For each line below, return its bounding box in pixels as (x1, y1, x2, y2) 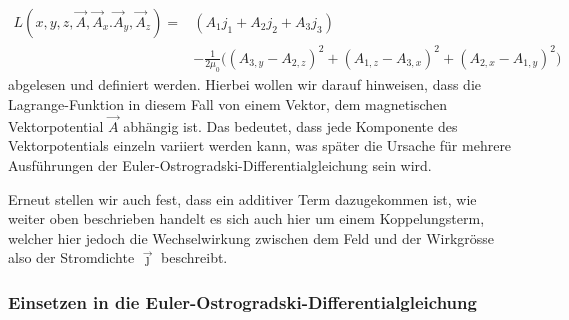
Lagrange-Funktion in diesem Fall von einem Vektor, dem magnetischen (8, 93, 448, 114)
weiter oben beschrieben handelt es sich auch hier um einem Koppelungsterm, (8, 208, 485, 229)
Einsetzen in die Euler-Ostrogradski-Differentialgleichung (8, 289, 477, 314)
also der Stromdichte (8, 247, 135, 268)
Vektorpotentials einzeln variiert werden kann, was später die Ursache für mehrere (8, 135, 512, 156)
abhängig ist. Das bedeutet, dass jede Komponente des (123, 115, 458, 136)
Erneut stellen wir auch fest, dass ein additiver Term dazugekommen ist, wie (8, 188, 477, 209)
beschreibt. (161, 247, 228, 268)
